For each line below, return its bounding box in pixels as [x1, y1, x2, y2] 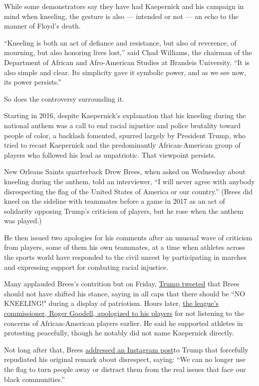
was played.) [4, 215, 42, 226]
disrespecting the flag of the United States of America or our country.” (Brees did [4, 186, 253, 196]
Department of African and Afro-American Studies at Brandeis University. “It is [4, 57, 250, 67]
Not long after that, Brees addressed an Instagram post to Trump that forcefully [4, 344, 249, 354]
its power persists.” [4, 77, 61, 87]
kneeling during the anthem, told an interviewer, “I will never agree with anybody [4, 176, 255, 186]
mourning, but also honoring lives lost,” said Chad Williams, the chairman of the [4, 47, 252, 58]
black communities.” [4, 373, 65, 384]
